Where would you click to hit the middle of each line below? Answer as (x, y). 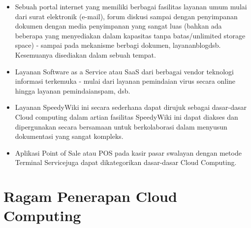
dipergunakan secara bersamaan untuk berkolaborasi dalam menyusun (121, 126)
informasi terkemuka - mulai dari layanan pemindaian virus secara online (125, 81)
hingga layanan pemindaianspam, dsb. (73, 90)
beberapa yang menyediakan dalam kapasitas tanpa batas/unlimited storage (130, 35)
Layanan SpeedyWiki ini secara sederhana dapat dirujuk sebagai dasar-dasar (131, 107)
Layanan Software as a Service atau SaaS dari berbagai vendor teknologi (125, 71)
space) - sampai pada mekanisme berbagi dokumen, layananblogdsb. (118, 45)
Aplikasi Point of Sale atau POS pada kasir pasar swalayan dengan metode (128, 152)
